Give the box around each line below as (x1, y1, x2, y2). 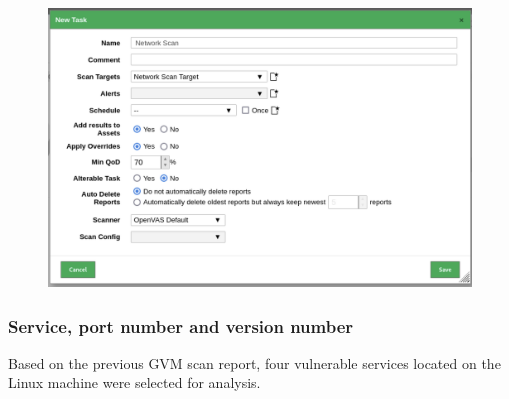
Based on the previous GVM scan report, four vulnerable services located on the (8, 352, 501, 373)
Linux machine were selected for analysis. (8, 372, 261, 393)
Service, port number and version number (8, 313, 354, 338)
